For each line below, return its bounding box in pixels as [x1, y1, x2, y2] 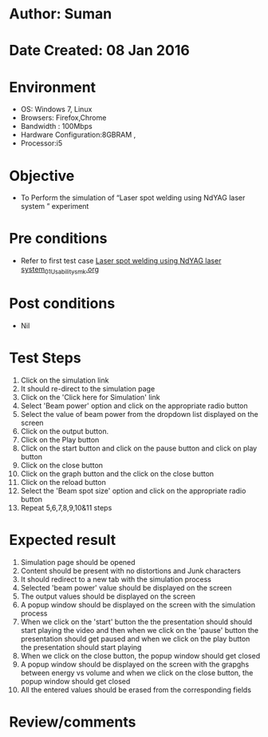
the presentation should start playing [20, 642, 142, 652]
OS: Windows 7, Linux [20, 105, 93, 114]
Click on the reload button [20, 477, 107, 487]
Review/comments [9, 713, 136, 731]
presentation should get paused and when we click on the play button [20, 634, 250, 643]
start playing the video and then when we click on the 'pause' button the [20, 625, 258, 635]
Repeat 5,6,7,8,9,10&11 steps [20, 503, 112, 512]
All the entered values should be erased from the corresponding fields [20, 685, 252, 695]
